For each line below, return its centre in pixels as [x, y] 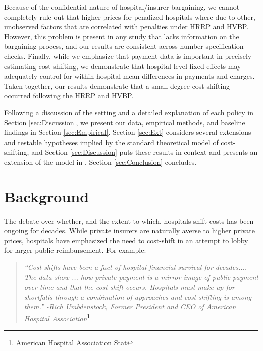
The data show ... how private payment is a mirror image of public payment [141, 277]
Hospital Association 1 [57, 317]
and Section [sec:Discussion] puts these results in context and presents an [145, 152]
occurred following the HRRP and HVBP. [69, 95]
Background [47, 196]
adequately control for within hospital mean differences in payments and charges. [129, 76]
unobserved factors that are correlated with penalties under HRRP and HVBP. [126, 26]
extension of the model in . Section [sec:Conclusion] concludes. [100, 161]
